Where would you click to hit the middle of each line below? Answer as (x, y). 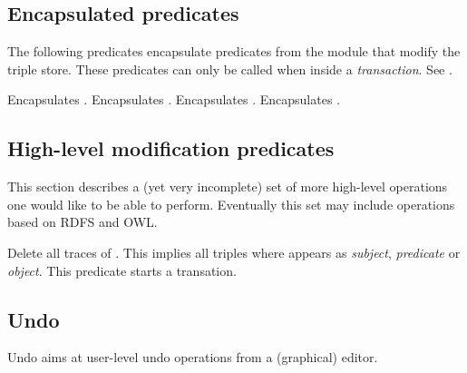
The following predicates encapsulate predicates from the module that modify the (234, 51)
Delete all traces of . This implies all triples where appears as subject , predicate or (234, 252)
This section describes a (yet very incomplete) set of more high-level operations (228, 186)
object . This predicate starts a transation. (122, 270)
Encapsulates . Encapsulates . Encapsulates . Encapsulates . (174, 99)
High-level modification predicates (171, 148)
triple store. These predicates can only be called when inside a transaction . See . (230, 69)
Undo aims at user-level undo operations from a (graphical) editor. (193, 357)
